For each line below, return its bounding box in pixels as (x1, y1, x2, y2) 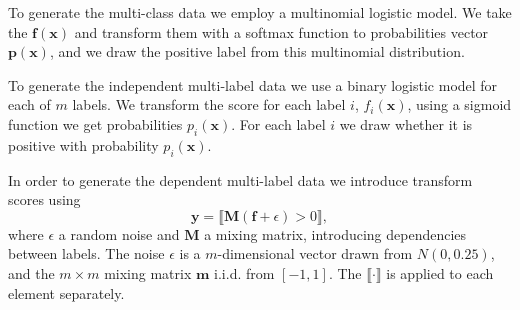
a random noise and (58, 223, 180, 244)
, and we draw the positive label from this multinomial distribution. (49, 41, 465, 62)
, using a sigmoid (407, 94, 512, 115)
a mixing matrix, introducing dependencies (204, 223, 467, 244)
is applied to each (386, 262, 494, 283)
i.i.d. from (214, 262, 275, 283)
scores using (8, 189, 81, 210)
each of (8, 94, 51, 115)
